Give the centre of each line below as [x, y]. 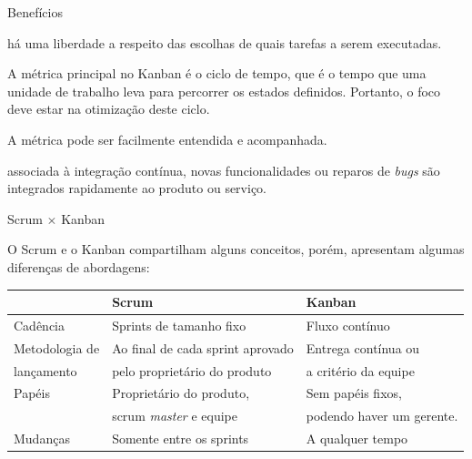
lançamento [45, 370]
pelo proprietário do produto [192, 370]
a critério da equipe [360, 370]
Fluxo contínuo [348, 325]
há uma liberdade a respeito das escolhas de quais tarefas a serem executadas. [225, 42]
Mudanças [42, 439]
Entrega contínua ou [363, 347]
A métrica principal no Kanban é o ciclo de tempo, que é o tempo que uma [217, 73]
